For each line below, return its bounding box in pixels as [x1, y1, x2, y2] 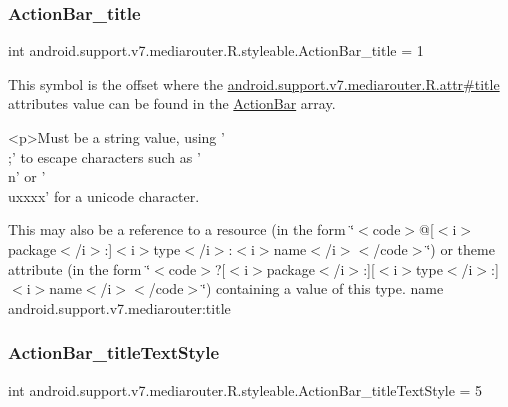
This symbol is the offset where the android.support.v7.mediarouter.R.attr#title [8, 73, 500, 94]
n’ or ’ [8, 166, 46, 187]
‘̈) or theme [426, 238, 495, 259]
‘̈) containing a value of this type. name [202, 278, 444, 299]
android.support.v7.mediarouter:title [8, 297, 231, 318]
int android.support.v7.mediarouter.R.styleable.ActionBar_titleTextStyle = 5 [8, 379, 483, 400]
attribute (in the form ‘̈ [8, 258, 151, 279]
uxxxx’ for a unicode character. [8, 185, 200, 206]
